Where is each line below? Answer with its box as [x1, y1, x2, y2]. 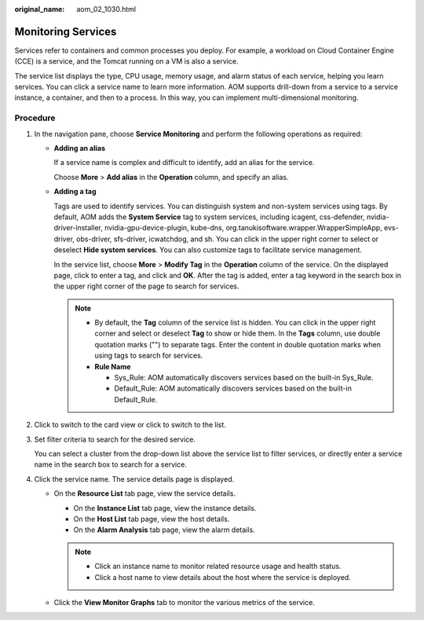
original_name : [14, 5, 65, 13]
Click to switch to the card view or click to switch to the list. [34, 420, 227, 430]
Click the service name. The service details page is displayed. [34, 474, 235, 483]
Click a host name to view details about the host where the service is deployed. [94, 572, 351, 581]
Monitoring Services [14, 24, 117, 39]
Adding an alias [53, 144, 106, 152]
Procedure [14, 112, 56, 123]
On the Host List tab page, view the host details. [73, 514, 230, 523]
